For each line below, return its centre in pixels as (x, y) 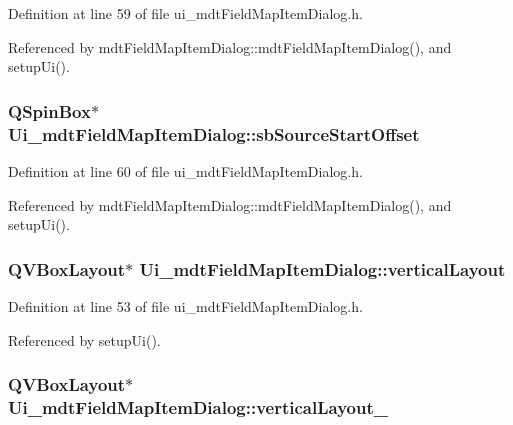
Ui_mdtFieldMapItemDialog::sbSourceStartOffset (214, 133)
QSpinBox (49, 110)
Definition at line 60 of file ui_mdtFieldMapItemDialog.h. (185, 170)
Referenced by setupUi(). (84, 339)
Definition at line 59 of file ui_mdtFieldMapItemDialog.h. (185, 13)
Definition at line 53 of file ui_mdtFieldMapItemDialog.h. (185, 305)
